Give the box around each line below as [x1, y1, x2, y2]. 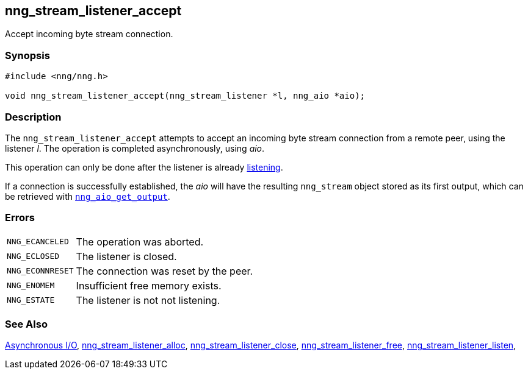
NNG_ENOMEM [7, 281, 55, 291]
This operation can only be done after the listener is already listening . [5, 161, 283, 172]
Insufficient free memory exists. [76, 279, 222, 292]
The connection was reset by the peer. [76, 264, 253, 277]
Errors [5, 211, 35, 224]
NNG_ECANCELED [7, 237, 69, 247]
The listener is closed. [76, 250, 177, 263]
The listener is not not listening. [76, 294, 220, 306]
